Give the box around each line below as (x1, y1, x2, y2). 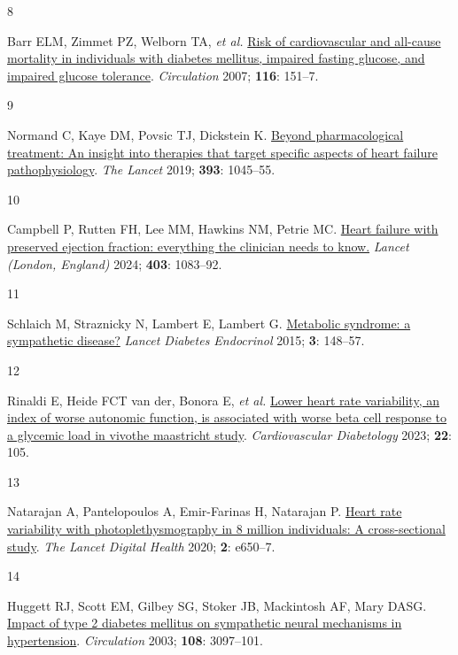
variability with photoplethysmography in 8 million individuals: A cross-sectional (7, 520, 446, 538)
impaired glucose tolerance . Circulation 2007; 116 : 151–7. (7, 65, 319, 84)
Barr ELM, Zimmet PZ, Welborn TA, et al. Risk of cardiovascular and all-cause (7, 31, 441, 50)
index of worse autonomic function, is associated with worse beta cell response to (7, 408, 447, 427)
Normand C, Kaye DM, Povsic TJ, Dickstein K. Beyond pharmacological (7, 125, 404, 143)
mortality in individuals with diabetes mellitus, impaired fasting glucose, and (7, 49, 425, 67)
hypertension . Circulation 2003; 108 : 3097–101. (7, 631, 263, 650)
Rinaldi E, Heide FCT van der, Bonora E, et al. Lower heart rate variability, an (7, 390, 439, 409)
